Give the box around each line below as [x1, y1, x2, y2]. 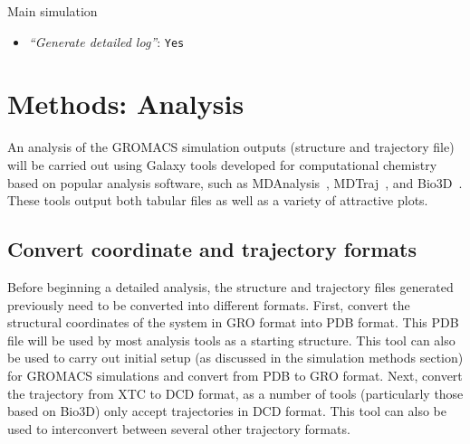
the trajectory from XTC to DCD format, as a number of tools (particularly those [7, 383, 464, 402]
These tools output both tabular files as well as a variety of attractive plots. [7, 191, 428, 210]
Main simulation [7, 2, 98, 20]
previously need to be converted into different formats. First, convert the [7, 295, 410, 314]
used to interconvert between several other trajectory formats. [7, 419, 350, 438]
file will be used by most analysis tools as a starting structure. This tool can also [7, 330, 456, 349]
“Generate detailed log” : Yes [28, 32, 185, 51]
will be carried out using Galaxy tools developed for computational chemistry [7, 155, 437, 174]
